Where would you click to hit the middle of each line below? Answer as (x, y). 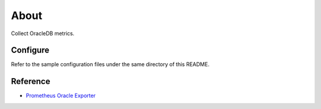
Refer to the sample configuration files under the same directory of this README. (110, 64)
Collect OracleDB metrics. (43, 33)
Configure (30, 50)
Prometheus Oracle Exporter (61, 96)
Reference (31, 81)
